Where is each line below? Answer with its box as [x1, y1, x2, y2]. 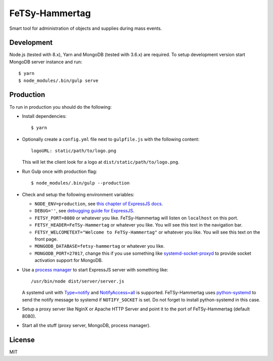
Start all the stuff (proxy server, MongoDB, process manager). [22, 322, 151, 328]
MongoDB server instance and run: [9, 59, 82, 65]
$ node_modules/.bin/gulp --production [31, 180, 130, 186]
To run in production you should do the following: [9, 104, 112, 110]
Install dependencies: [22, 113, 67, 119]
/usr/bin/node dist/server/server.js [31, 278, 125, 284]
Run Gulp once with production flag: [22, 168, 98, 174]
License [9, 335, 35, 344]
